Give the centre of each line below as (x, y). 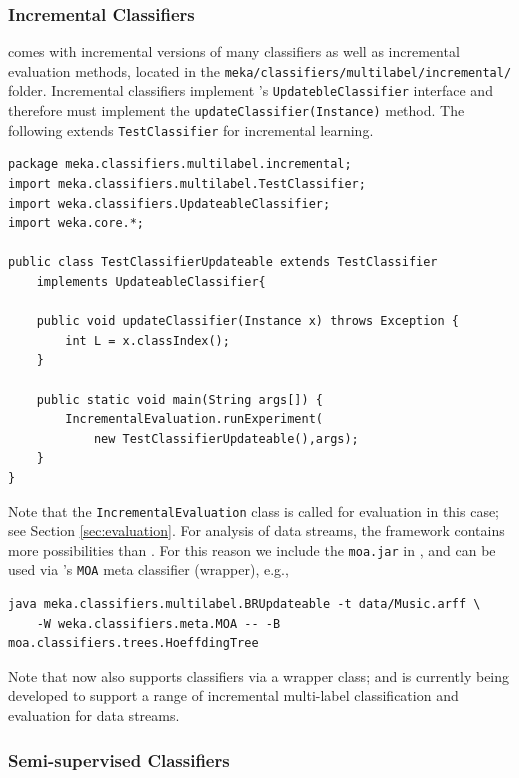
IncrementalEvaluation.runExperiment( (194, 419)
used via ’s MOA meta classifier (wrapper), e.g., (148, 569)
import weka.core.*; (76, 223)
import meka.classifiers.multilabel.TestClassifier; (187, 184)
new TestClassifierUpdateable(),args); (226, 438)
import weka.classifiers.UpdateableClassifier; (169, 203)
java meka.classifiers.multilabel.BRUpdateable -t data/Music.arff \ (244, 604)
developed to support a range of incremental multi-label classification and (233, 695)
